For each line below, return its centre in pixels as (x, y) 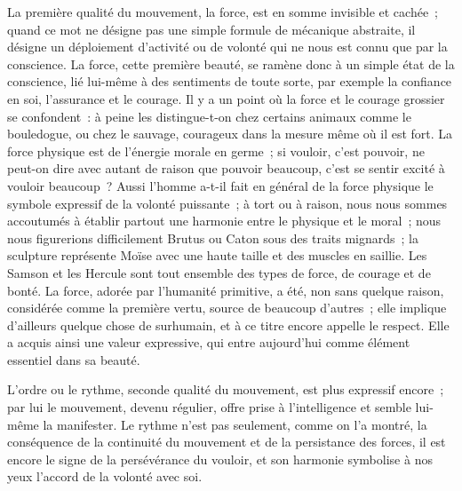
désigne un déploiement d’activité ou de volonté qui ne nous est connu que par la (227, 47)
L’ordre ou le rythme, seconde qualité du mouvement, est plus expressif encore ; (226, 389)
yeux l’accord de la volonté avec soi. (105, 476)
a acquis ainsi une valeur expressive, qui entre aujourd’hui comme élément (209, 342)
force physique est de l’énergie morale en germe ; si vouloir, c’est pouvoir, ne (216, 150)
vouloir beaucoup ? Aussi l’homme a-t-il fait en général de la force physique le (220, 185)
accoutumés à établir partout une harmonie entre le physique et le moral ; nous (224, 221)
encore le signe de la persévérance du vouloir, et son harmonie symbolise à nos (220, 459)
